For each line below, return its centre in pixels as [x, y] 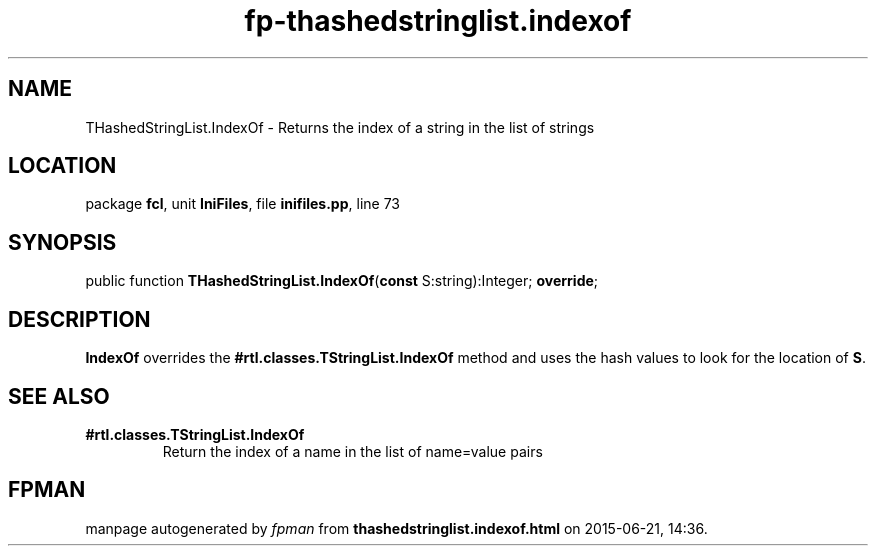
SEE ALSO [59, 396]
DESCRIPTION [79, 319]
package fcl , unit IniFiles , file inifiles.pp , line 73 [242, 204]
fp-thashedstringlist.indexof [438, 21]
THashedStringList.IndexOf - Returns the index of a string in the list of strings [340, 127]
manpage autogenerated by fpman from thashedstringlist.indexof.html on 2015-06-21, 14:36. [396, 528]
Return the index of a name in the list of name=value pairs [352, 451]
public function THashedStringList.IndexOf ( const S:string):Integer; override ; [342, 281]
